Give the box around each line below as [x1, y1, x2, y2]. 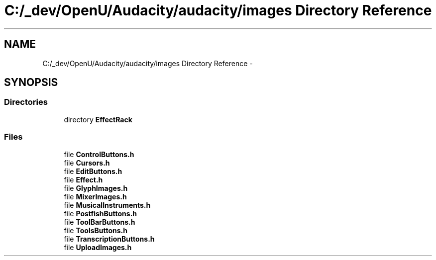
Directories [4, 97, 48, 107]
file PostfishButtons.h [64, 209, 137, 218]
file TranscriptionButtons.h [64, 234, 155, 243]
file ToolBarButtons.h [64, 217, 135, 226]
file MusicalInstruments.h [64, 200, 151, 209]
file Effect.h [64, 175, 103, 184]
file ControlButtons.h [64, 150, 134, 159]
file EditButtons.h [64, 167, 122, 175]
